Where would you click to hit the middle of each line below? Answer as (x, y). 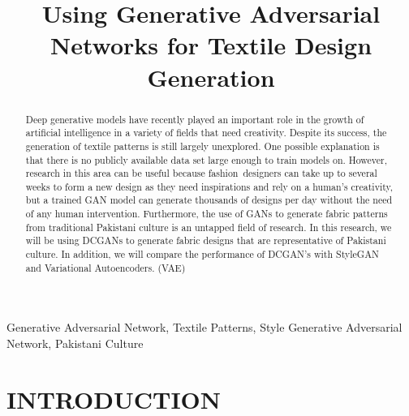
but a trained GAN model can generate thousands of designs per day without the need (209, 200)
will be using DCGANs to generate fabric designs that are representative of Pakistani (206, 240)
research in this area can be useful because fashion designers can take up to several (201, 173)
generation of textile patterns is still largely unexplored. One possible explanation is (202, 146)
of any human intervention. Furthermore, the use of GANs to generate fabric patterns (207, 214)
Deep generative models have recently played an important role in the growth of (195, 119)
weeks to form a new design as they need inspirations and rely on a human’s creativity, (209, 186)
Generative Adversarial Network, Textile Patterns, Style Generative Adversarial (204, 327)
